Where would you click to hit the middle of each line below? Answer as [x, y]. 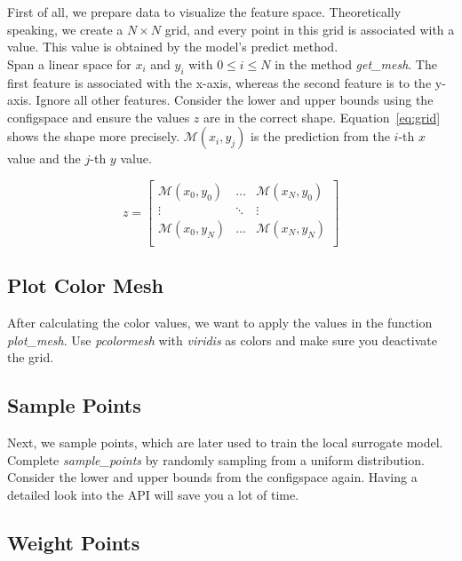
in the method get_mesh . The [356, 63]
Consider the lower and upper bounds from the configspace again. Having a [212, 477]
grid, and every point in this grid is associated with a [310, 29]
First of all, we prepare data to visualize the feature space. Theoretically [204, 12]
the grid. [31, 357]
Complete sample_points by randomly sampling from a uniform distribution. [216, 459]
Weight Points [74, 543]
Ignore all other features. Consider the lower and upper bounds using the [235, 100]
